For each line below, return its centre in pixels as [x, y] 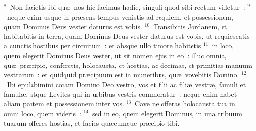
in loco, [223, 46]
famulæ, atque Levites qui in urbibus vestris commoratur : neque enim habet [121, 94]
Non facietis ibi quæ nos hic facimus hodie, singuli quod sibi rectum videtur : [128, 7]
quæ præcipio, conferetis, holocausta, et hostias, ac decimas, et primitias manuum [128, 65]
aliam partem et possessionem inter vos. [64, 103]
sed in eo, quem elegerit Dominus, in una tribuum [167, 113]
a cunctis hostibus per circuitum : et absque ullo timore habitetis [103, 46]
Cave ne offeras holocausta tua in [185, 103]
